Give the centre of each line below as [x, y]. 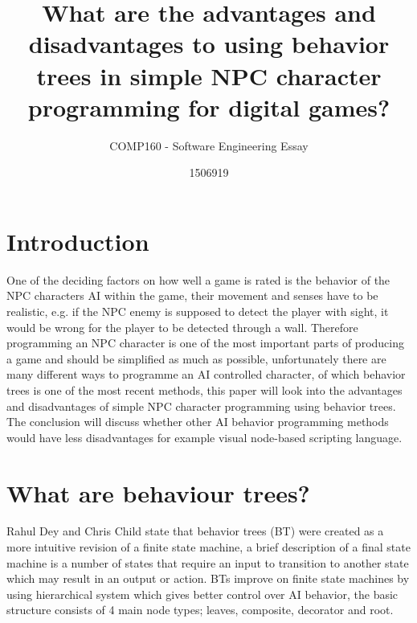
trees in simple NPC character [209, 75]
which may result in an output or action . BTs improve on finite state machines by [208, 578]
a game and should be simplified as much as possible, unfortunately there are [196, 358]
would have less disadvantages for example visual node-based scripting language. [204, 437]
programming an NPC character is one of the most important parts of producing [205, 343]
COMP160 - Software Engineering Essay [209, 145]
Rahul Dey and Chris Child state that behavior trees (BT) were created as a [195, 531]
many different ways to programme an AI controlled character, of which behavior [206, 374]
